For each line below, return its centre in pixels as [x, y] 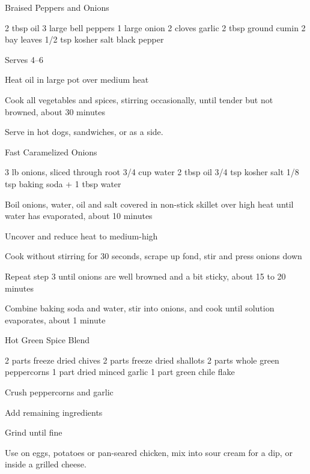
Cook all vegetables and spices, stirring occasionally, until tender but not [139, 99]
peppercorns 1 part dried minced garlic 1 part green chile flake [120, 372]
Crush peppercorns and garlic [59, 392]
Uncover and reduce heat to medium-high [81, 235]
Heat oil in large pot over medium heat [77, 79]
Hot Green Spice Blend [47, 340]
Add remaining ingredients [54, 412]
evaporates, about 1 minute [55, 319]
